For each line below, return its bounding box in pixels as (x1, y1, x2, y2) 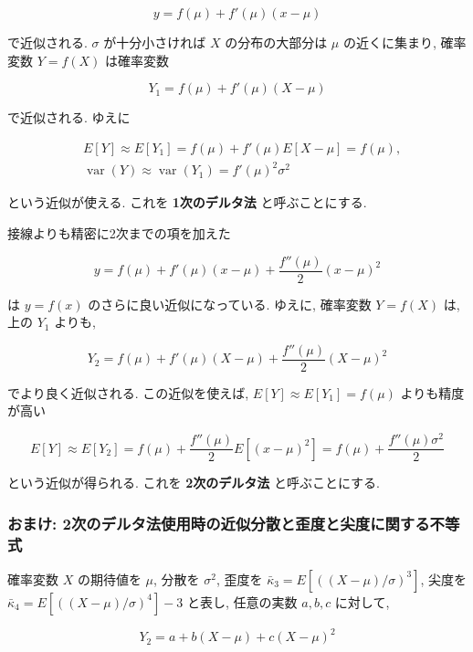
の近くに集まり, (342, 33, 436, 51)
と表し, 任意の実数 (187, 592, 298, 611)
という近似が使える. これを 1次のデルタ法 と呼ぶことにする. (7, 193, 367, 212)
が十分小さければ (103, 33, 206, 51)
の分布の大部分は (225, 33, 328, 51)
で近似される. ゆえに (7, 108, 131, 127)
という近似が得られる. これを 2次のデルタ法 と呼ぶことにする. (7, 473, 380, 492)
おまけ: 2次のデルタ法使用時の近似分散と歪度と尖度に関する (7, 511, 430, 534)
